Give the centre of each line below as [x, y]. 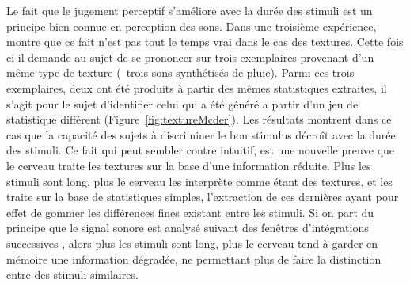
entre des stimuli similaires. [72, 274]
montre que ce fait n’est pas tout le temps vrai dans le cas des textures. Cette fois [205, 42]
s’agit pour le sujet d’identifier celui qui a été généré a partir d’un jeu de [182, 103]
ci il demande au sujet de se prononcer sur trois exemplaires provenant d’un [190, 57]
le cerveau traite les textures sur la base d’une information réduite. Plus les [189, 165]
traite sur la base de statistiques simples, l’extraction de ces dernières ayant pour [203, 197]
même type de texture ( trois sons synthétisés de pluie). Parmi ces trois [180, 72]
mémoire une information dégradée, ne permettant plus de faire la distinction [194, 258]
